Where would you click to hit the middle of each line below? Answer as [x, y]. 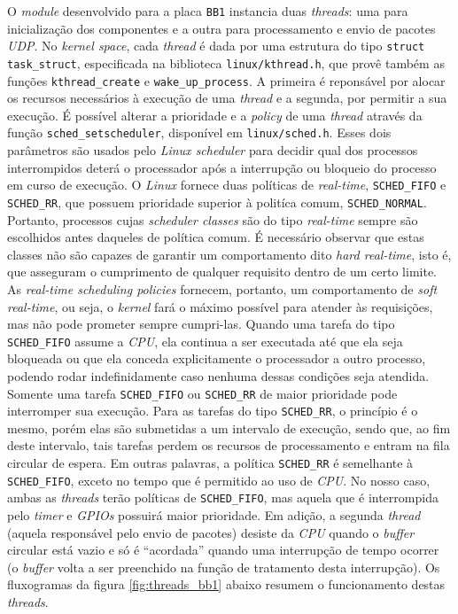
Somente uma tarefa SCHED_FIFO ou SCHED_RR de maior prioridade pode [202, 393]
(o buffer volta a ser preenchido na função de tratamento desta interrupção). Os [224, 567]
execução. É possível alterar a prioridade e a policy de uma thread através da [215, 115]
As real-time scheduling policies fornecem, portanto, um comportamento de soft [222, 288]
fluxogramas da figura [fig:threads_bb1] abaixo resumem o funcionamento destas [226, 584]
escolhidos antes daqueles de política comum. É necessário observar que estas [216, 237]
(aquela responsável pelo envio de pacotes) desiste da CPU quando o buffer [211, 532]
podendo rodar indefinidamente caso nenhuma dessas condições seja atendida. [218, 375]
